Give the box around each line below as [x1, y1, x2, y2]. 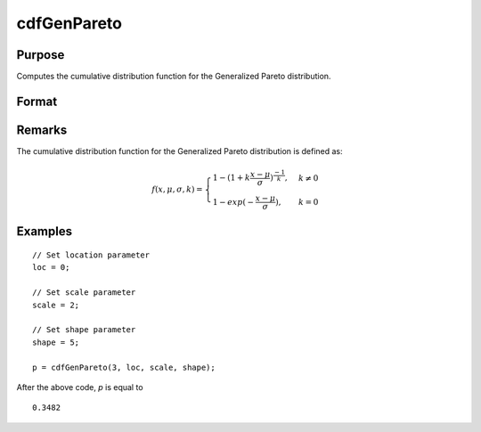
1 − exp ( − [212, 197, 254, 207]
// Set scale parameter [32, 288, 136, 298]
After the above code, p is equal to [16, 381, 143, 392]
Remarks [16, 122, 68, 137]
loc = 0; [32, 263, 70, 273]
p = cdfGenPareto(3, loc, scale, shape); [32, 362, 216, 372]
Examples [16, 224, 73, 240]
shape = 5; [32, 337, 80, 347]
